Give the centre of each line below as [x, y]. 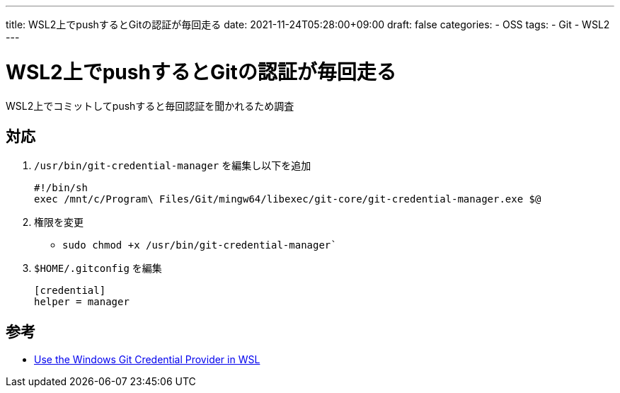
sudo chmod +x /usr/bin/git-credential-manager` [200, 245]
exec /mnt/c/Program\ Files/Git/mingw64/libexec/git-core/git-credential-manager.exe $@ [288, 199]
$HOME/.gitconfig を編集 [98, 268]
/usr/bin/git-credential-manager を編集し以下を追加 [173, 166]
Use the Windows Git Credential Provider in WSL [147, 360]
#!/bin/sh [61, 188]
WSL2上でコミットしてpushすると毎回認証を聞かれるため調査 [150, 106]
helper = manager [82, 302]
